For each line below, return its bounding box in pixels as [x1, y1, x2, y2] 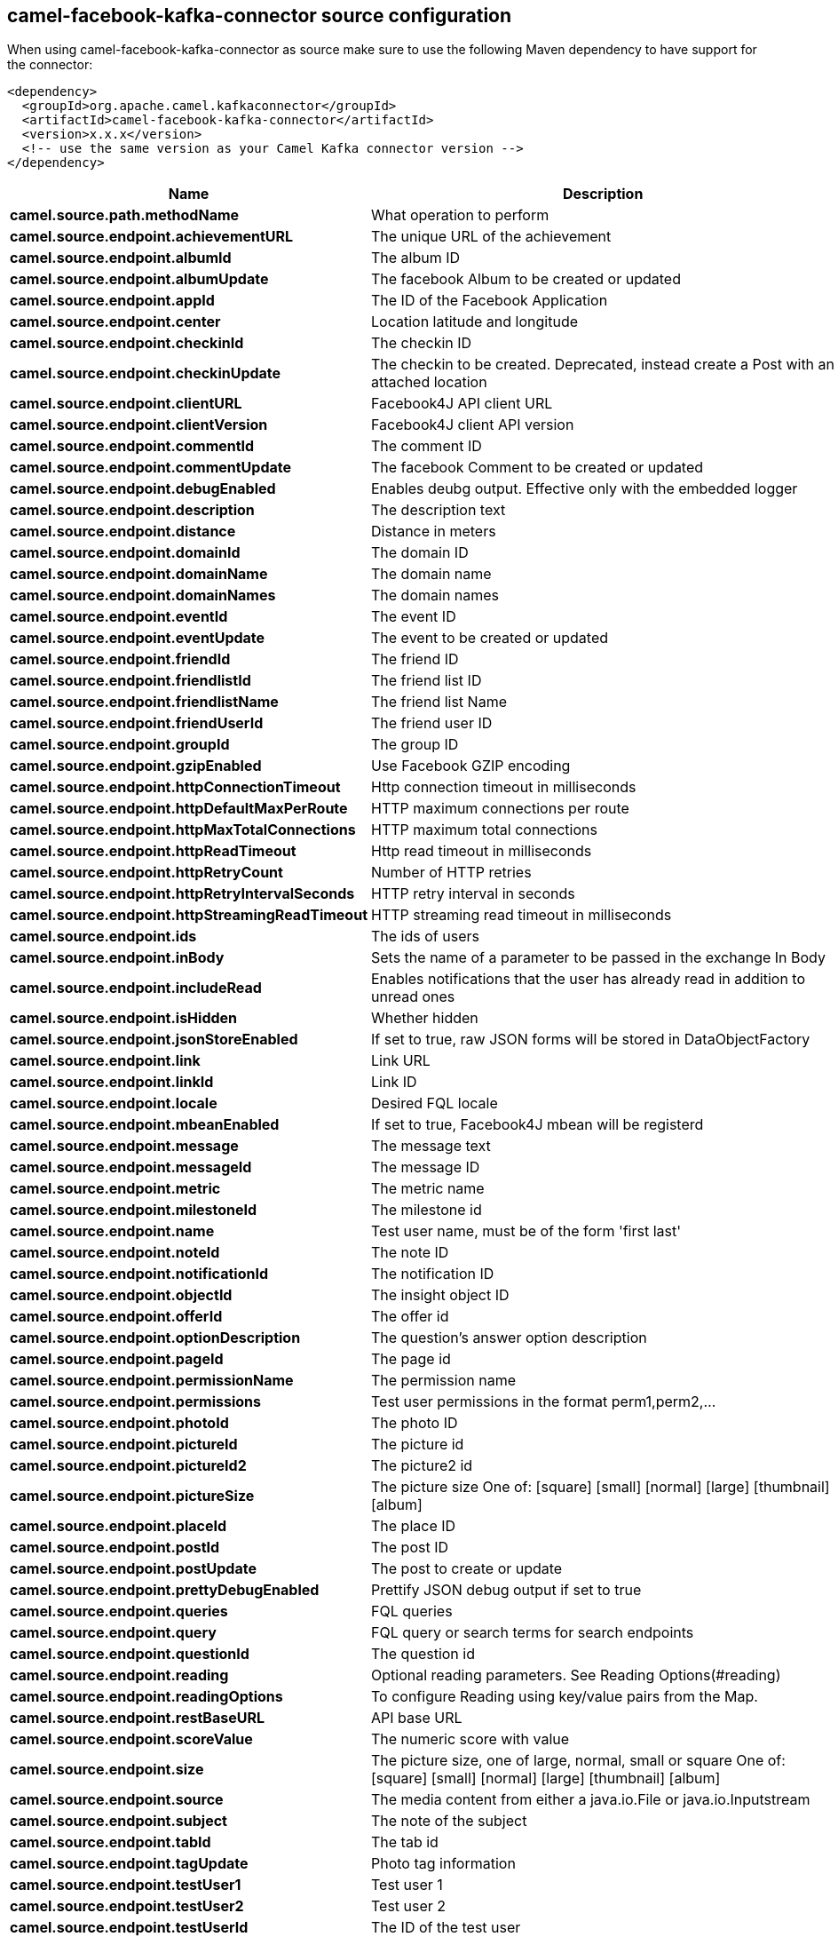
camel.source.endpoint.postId [10, 1538, 220, 1557]
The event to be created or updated [371, 629, 609, 647]
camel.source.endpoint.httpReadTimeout [10, 842, 296, 861]
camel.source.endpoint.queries [10, 1602, 228, 1621]
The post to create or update [371, 1560, 563, 1578]
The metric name [371, 1179, 485, 1198]
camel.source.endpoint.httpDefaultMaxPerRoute [10, 799, 348, 818]
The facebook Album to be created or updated [371, 270, 681, 289]
